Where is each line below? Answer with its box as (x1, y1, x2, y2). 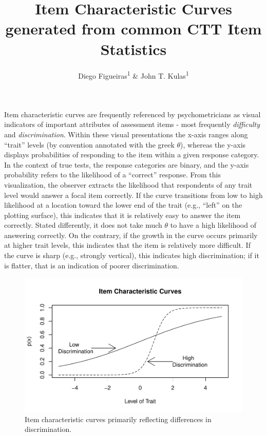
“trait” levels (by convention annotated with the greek (4, 139, 175, 150)
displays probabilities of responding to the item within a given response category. (4, 149, 259, 160)
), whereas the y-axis (180, 139, 246, 150)
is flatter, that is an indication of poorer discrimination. (4, 260, 179, 270)
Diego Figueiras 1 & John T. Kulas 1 (78, 68, 189, 81)
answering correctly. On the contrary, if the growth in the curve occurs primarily (4, 229, 258, 240)
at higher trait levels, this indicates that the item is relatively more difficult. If (4, 240, 251, 250)
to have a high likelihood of (170, 220, 256, 230)
